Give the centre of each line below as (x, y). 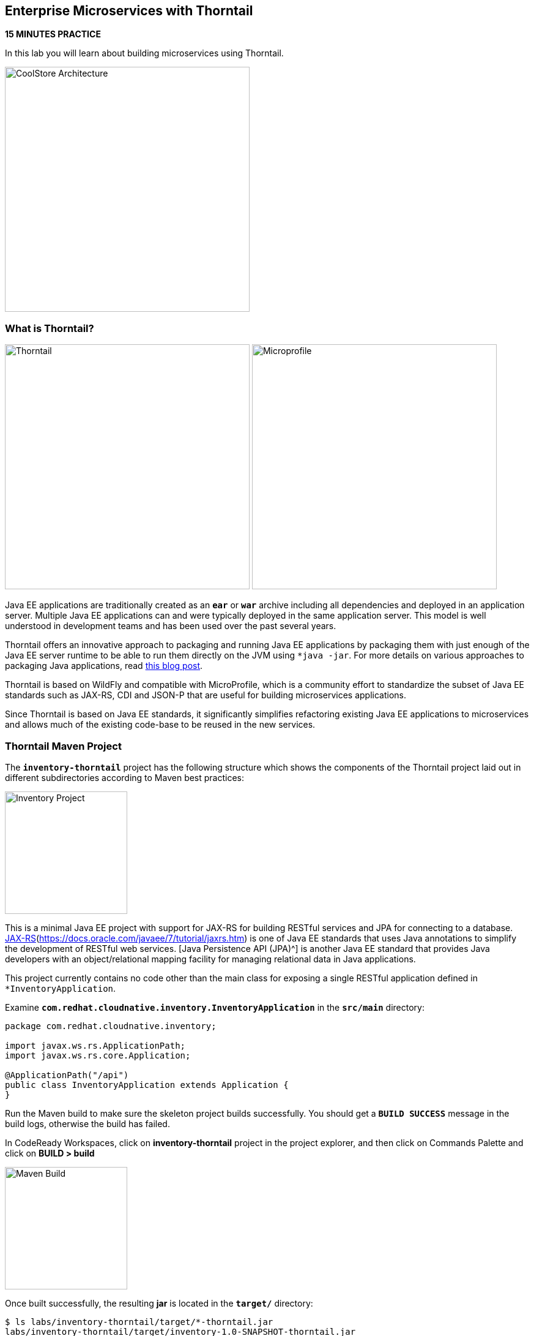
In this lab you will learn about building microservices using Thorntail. (144, 53)
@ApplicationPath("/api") (67, 1075)
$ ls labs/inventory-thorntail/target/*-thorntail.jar (139, 1322)
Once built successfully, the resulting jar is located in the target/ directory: (159, 1303)
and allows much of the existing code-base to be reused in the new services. (160, 725)
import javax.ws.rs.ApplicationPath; (95, 1045)
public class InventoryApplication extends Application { (147, 1085)
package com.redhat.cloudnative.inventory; (111, 1026)
